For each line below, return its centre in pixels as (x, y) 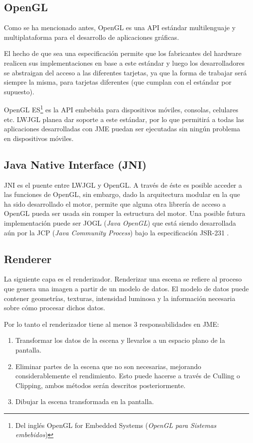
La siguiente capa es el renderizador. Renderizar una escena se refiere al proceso (123, 279)
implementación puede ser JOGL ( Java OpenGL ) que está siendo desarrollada (120, 222)
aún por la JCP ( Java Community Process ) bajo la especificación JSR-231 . (117, 232)
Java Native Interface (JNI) (75, 164)
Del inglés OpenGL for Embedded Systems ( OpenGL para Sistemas (116, 425)
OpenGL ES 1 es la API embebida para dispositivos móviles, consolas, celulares (121, 109)
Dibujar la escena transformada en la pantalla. (85, 401)
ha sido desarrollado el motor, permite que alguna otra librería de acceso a (115, 204)
